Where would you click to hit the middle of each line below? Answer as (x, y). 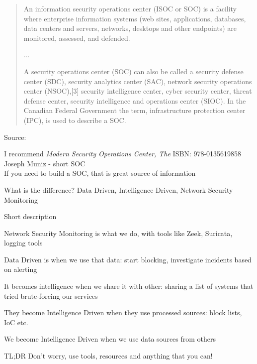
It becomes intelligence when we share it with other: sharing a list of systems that (129, 286)
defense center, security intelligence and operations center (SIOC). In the (135, 100)
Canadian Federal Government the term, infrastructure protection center (134, 110)
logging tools (23, 243)
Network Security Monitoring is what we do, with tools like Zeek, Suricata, (118, 233)
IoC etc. (16, 322)
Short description (30, 216)
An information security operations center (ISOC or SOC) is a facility (130, 8)
